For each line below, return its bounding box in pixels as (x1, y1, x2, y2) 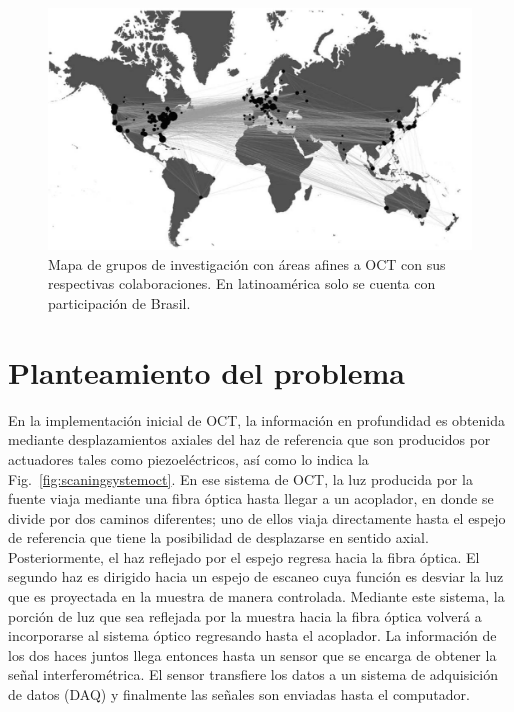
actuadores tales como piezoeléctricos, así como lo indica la (8, 448, 369, 469)
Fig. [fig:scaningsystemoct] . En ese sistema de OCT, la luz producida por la (8, 468, 473, 489)
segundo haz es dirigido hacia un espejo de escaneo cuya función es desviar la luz (8, 566, 504, 587)
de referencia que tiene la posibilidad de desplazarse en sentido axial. (8, 527, 429, 548)
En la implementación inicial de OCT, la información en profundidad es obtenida (8, 409, 506, 430)
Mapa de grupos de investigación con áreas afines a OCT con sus (48, 253, 446, 274)
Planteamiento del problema (8, 351, 405, 392)
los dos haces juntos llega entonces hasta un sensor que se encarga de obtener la (8, 644, 497, 665)
